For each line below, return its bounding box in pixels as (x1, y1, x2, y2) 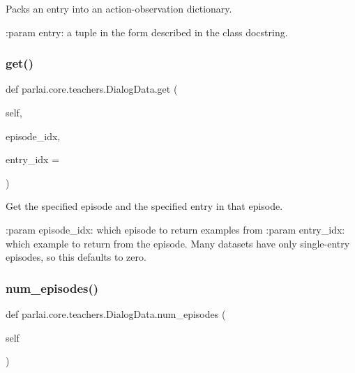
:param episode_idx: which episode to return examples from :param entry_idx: (6, 222, 345, 236)
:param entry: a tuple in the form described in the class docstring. (6, 24, 288, 39)
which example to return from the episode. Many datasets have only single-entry (6, 236, 350, 250)
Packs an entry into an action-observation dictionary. (6, 1, 232, 15)
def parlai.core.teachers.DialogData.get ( (6, 82, 178, 96)
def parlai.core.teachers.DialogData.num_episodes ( (6, 306, 226, 321)
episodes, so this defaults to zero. (6, 250, 146, 264)
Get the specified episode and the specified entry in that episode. (6, 199, 283, 213)
